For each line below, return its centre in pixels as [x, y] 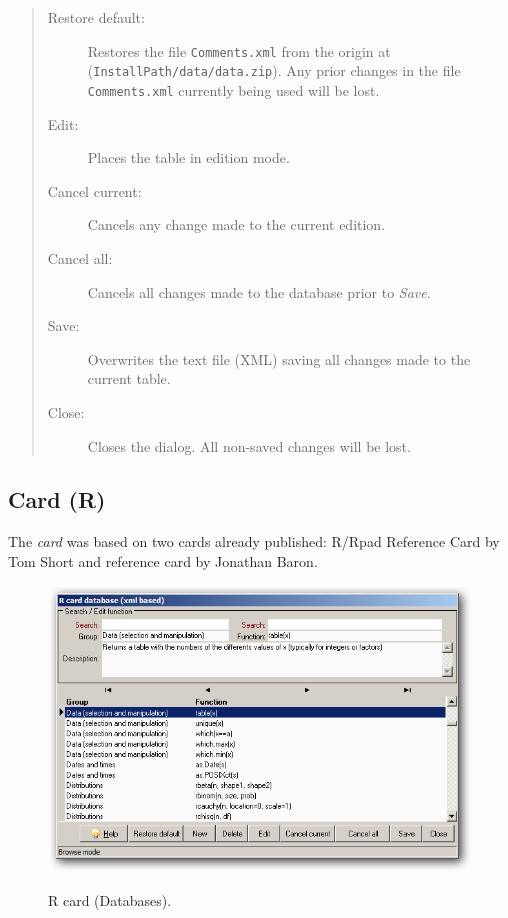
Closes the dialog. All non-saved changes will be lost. [249, 445]
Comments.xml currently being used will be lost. [233, 89]
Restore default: [96, 17]
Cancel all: [80, 257]
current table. [129, 378]
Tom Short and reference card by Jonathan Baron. [163, 560]
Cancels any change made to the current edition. [236, 224]
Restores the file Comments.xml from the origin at [239, 50]
